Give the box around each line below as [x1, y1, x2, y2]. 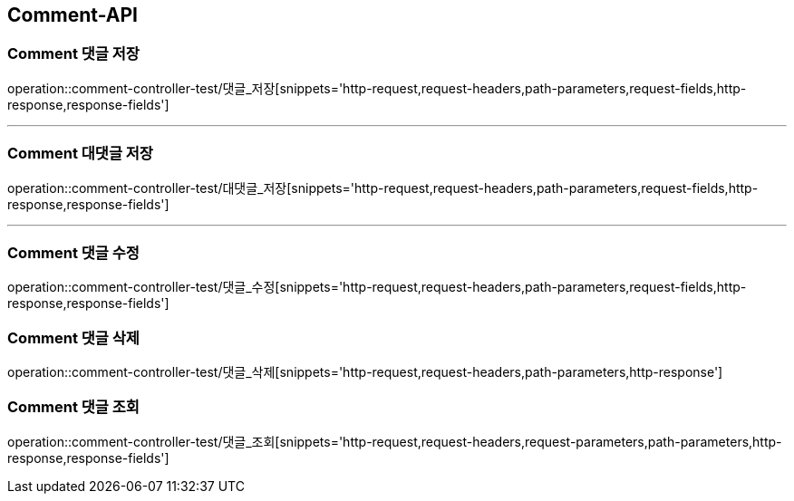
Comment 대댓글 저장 [7, 144, 153, 163]
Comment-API [7, 4, 138, 26]
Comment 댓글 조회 [7, 398, 140, 417]
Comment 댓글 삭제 [7, 328, 140, 347]
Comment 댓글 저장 [7, 44, 140, 63]
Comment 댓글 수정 [7, 243, 140, 262]
